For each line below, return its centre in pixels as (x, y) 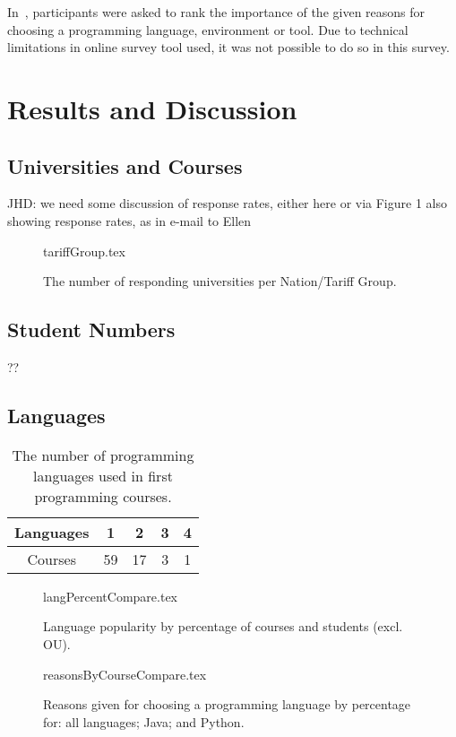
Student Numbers (91, 329)
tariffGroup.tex (84, 251)
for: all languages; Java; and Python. (144, 721)
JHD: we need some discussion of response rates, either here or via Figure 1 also (227, 203)
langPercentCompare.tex (110, 596)
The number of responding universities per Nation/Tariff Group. (220, 281)
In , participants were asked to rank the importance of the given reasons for (216, 12)
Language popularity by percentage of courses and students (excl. (223, 626)
